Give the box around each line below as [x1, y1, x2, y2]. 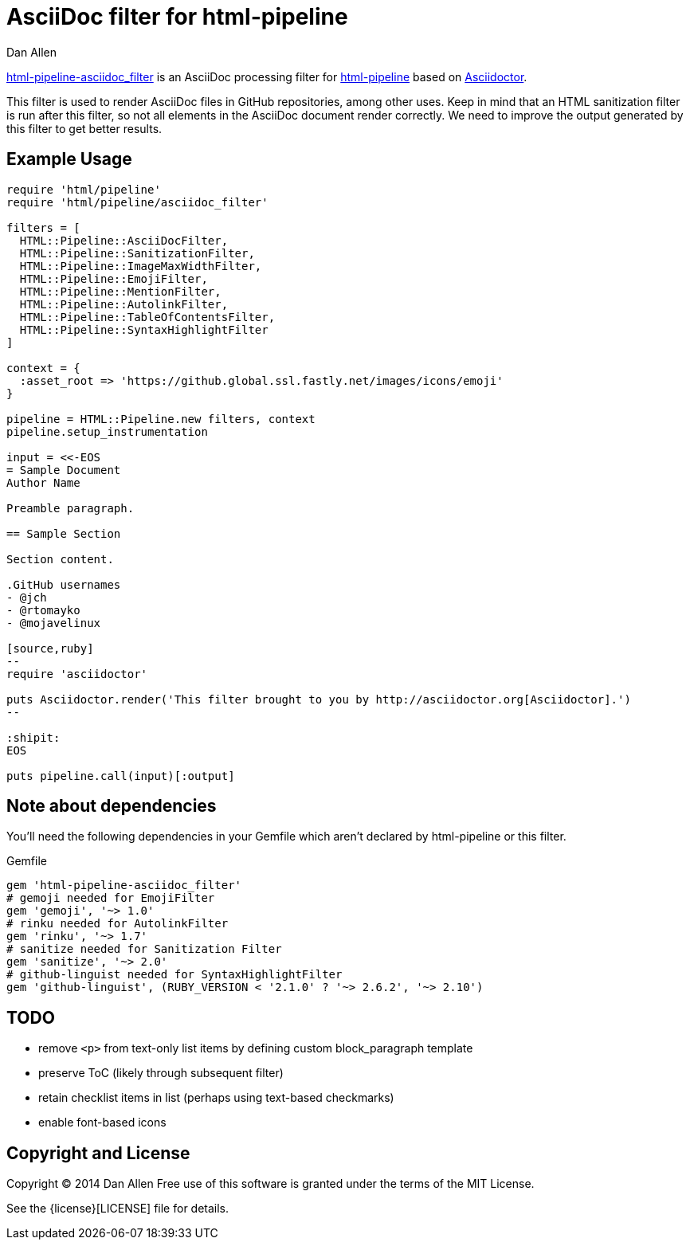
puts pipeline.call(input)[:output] [6, 769, 235, 782]
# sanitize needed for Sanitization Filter [6, 942, 282, 956]
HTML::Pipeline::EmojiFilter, [19, 272, 208, 285]
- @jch [6, 590, 47, 604]
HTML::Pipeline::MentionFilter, [19, 284, 222, 298]
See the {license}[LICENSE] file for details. [6, 1201, 229, 1216]
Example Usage [6, 149, 132, 170]
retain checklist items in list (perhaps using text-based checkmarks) [38, 1091, 394, 1105]
